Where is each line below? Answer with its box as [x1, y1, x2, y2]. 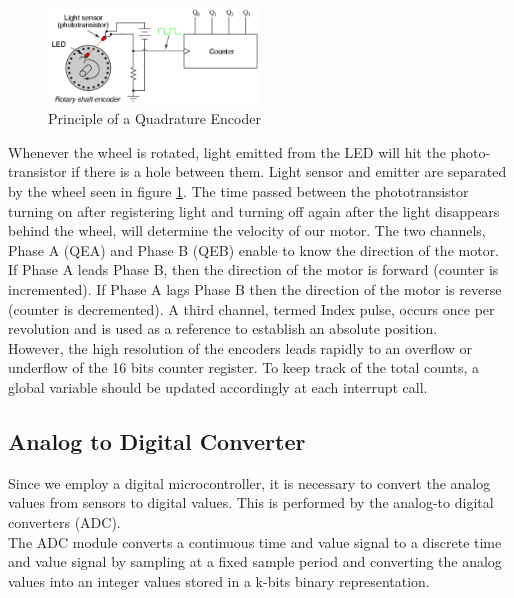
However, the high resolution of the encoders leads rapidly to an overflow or [8, 337, 473, 358]
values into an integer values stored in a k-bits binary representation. [8, 570, 430, 591]
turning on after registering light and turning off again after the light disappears [8, 200, 500, 221]
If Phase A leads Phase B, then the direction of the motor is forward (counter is [8, 259, 499, 280]
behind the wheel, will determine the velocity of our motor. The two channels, [8, 220, 486, 241]
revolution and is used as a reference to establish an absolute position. [8, 318, 438, 339]
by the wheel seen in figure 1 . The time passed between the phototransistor [8, 181, 469, 202]
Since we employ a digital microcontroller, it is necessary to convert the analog [8, 472, 491, 493]
